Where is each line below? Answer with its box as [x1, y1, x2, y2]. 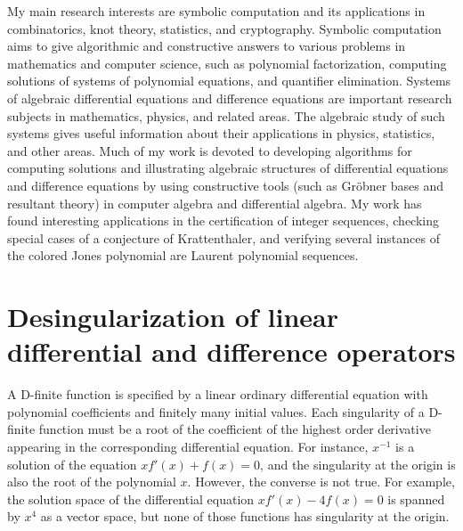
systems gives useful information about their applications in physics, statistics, [7, 124, 435, 143]
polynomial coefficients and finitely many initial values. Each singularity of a [7, 402, 425, 421]
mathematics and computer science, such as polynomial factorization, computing [7, 53, 447, 72]
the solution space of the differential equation [7, 489, 255, 508]
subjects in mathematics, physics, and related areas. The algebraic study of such [7, 106, 445, 125]
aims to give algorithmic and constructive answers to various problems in [7, 37, 406, 55]
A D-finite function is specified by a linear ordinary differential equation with [7, 385, 428, 404]
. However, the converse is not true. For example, [187, 472, 455, 491]
